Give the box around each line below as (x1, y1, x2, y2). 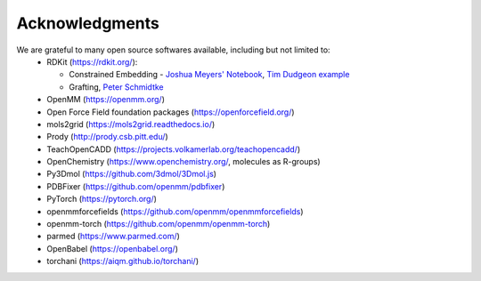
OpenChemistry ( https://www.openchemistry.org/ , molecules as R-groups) (46, 157, 321, 167)
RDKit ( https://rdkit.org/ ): (46, 56, 138, 67)
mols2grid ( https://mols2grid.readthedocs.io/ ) (46, 118, 216, 129)
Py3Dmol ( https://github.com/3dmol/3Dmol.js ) (46, 169, 217, 180)
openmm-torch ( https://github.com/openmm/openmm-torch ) (46, 219, 271, 229)
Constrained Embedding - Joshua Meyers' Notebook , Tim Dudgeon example (69, 69, 350, 80)
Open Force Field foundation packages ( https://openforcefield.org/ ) (46, 107, 295, 117)
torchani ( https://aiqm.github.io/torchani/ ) (46, 256, 200, 267)
